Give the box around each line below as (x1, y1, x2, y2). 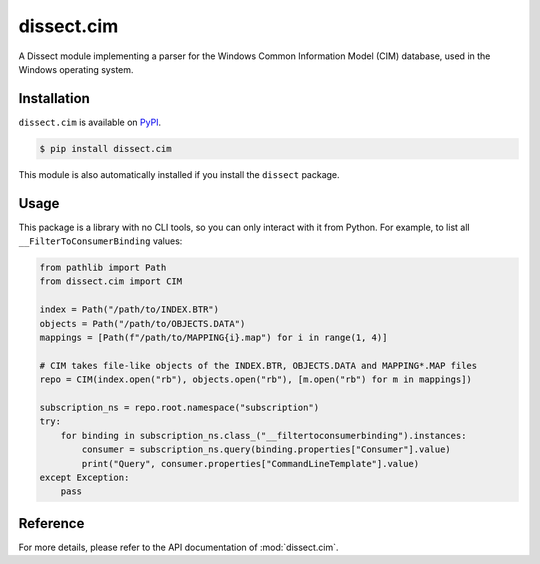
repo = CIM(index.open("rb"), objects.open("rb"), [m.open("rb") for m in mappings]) (39, 374, 472, 385)
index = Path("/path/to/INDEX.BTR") (39, 304, 220, 315)
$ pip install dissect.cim (39, 143, 172, 154)
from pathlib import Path (39, 262, 167, 274)
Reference (18, 515, 85, 532)
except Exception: (39, 471, 130, 483)
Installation (18, 90, 90, 107)
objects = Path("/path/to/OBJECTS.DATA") (39, 318, 246, 329)
